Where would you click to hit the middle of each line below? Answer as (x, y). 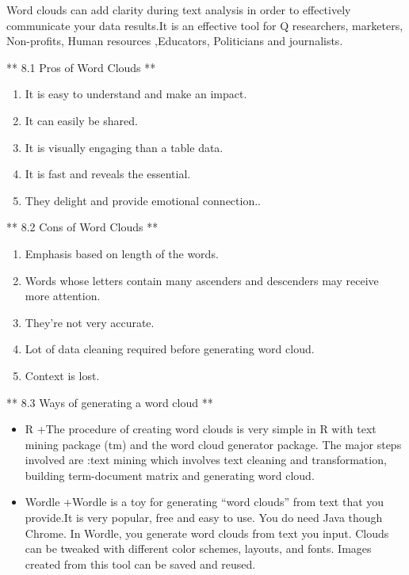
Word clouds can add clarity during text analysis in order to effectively (179, 10)
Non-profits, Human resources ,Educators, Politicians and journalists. (175, 41)
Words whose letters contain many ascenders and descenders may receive (202, 280)
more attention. (63, 296)
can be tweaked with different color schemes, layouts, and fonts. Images (198, 548)
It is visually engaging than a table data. (124, 147)
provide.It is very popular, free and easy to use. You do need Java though (204, 518)
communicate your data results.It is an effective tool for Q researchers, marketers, (205, 25)
